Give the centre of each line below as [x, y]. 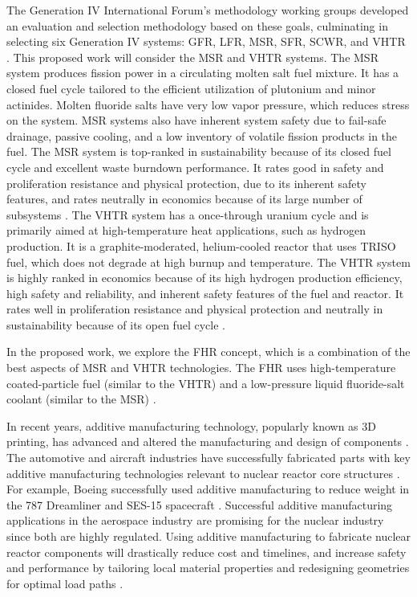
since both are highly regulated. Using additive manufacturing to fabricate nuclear [209, 536]
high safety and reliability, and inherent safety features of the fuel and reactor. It [205, 293]
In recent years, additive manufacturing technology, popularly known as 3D [191, 425]
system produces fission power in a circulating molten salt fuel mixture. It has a [203, 73]
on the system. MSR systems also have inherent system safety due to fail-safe [196, 120]
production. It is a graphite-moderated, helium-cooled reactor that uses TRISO [201, 245]
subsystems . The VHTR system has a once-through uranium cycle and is [188, 214]
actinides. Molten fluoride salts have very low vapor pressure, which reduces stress [208, 104]
